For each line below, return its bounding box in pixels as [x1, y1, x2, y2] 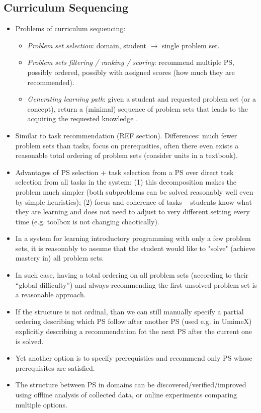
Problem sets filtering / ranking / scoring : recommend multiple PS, [27, 57, 235, 67]
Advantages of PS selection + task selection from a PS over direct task [15, 167, 234, 177]
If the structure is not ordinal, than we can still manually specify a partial [15, 306, 244, 316]
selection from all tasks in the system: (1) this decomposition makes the [15, 177, 237, 187]
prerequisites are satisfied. [15, 362, 95, 373]
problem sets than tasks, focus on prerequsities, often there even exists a [15, 140, 239, 150]
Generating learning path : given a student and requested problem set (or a [27, 94, 256, 104]
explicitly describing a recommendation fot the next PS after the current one [15, 326, 252, 337]
